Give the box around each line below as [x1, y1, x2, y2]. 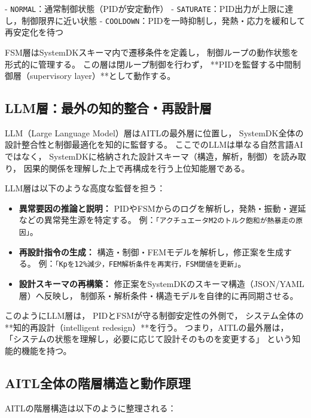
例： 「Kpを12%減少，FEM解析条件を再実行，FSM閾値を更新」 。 [38, 257, 246, 270]
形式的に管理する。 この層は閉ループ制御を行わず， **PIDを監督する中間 [5, 57, 293, 70]
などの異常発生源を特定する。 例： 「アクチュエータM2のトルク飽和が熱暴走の [19, 213, 296, 226]
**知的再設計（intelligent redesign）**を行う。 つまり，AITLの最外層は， [5, 321, 289, 333]
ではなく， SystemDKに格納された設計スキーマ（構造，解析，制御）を [5, 150, 281, 163]
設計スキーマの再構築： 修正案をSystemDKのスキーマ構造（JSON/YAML [19, 277, 304, 290]
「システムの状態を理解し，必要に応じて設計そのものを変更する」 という [5, 332, 292, 345]
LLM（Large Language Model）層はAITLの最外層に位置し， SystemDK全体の [5, 126, 304, 139]
